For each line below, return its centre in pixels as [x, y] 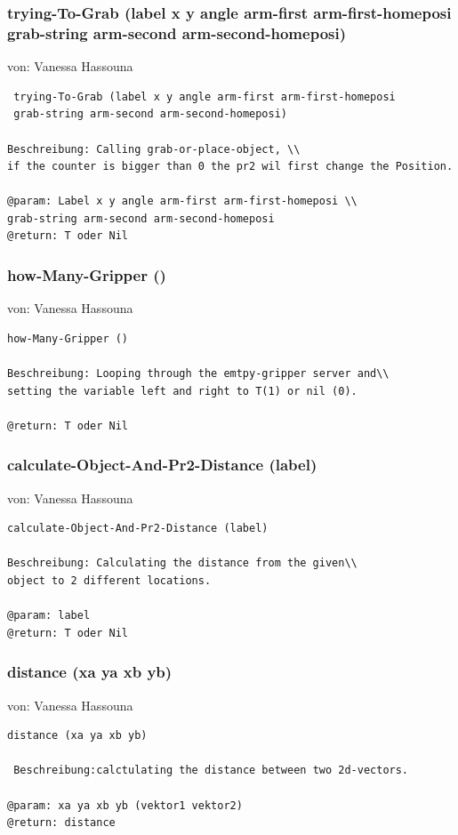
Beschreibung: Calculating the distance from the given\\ [182, 563]
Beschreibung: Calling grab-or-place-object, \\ [154, 149]
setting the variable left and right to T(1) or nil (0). [182, 391]
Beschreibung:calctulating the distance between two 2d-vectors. [211, 771]
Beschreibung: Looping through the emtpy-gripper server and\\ [198, 374]
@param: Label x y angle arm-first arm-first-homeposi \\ [182, 201]
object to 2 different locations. [109, 581]
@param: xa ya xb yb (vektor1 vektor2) [125, 805]
